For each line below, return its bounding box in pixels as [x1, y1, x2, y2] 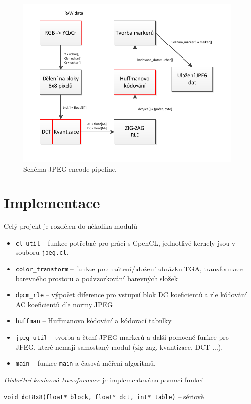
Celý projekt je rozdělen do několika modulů [4, 221, 137, 231]
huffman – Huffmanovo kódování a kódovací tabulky [15, 315, 172, 326]
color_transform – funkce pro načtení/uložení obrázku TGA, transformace [15, 263, 243, 273]
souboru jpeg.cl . [15, 247, 68, 257]
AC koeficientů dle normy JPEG [15, 299, 113, 309]
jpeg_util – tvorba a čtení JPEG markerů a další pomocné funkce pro [15, 332, 229, 342]
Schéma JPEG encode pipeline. [23, 164, 117, 174]
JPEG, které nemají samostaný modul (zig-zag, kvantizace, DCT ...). [15, 341, 223, 352]
